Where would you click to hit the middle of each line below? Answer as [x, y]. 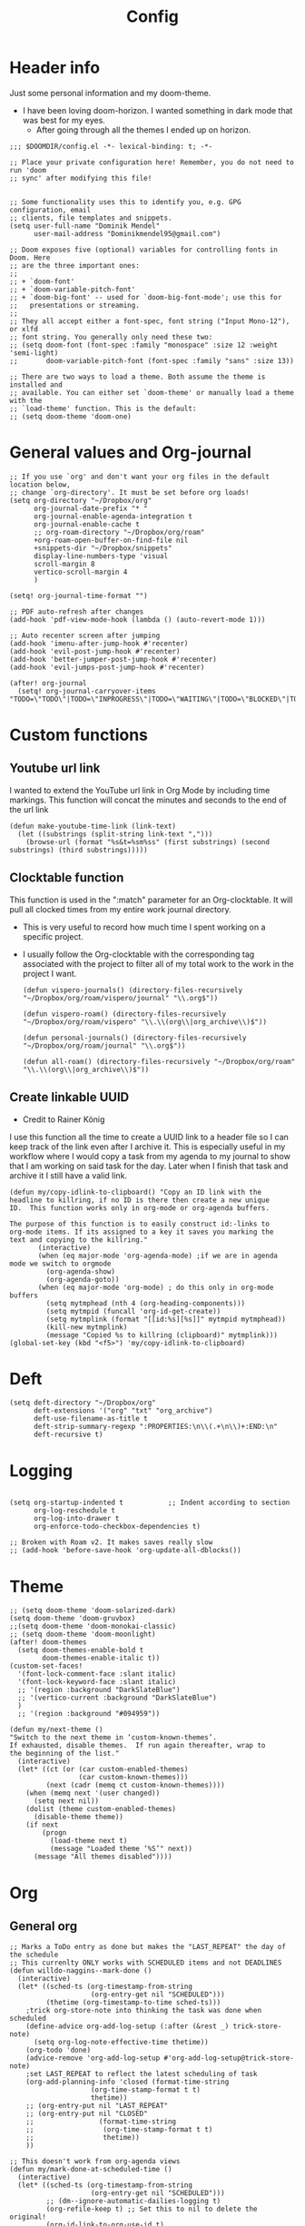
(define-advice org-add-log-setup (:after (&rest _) [128, 2026]
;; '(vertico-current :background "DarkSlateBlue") [118, 1698]
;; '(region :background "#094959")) [89, 1714]
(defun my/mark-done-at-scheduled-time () [91, 2170]
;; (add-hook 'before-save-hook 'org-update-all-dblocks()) [126, 1551]
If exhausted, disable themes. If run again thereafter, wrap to [138, 1746]
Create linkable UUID [69, 1097]
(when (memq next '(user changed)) [93, 1793]
